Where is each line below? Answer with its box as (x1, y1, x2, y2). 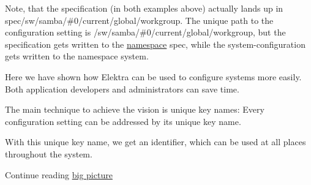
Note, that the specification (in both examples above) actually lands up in (5, 2, 283, 14)
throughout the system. (5, 147, 92, 160)
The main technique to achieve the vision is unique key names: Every (5, 103, 264, 116)
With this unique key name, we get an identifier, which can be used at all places (5, 135, 306, 148)
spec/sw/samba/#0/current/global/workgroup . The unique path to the (5, 13, 274, 26)
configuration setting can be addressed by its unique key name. (5, 115, 241, 127)
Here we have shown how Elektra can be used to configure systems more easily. (5, 70, 302, 83)
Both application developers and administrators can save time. (5, 82, 239, 95)
